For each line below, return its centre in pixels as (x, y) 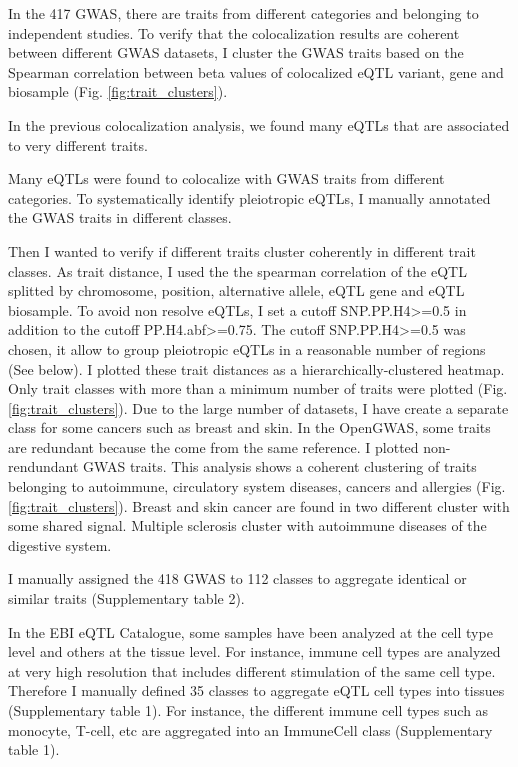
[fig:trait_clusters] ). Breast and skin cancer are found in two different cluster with (259, 505)
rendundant (43, 466)
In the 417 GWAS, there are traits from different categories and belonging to (243, 13)
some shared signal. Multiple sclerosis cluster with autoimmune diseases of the (247, 525)
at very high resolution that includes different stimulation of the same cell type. (252, 670)
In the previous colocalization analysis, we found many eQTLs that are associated (259, 124)
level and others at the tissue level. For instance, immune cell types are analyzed (254, 651)
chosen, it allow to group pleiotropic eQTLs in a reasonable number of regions (247, 348)
